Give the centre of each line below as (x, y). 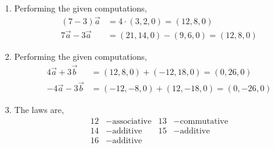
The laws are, (39, 110)
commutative (204, 121)
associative (132, 121)
